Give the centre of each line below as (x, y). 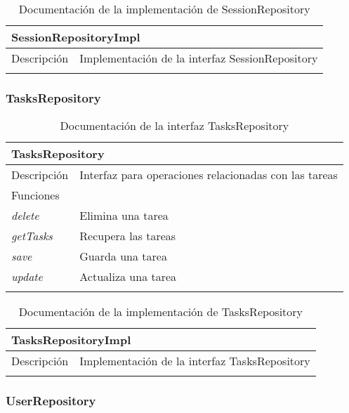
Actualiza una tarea (128, 277)
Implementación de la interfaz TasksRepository (195, 361)
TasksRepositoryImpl (71, 340)
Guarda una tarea (123, 256)
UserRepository (51, 401)
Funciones (35, 195)
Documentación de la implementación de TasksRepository (161, 312)
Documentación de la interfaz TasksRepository (174, 126)
